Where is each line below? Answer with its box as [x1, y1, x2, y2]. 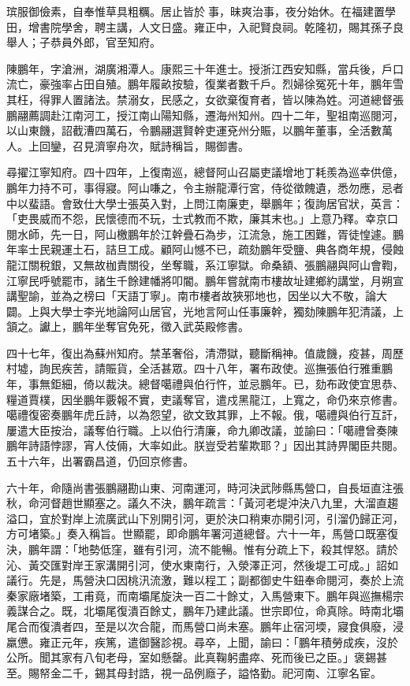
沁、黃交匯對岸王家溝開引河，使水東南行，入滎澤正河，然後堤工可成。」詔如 [6, 556, 398, 573]
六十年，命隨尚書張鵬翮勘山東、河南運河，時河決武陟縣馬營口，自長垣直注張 [6, 479, 404, 495]
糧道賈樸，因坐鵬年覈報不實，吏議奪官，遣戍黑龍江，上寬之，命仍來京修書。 [6, 391, 404, 407]
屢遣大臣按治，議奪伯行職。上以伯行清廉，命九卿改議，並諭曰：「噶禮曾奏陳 [6, 421, 398, 438]
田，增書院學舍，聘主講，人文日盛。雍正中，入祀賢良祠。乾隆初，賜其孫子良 [6, 18, 404, 35]
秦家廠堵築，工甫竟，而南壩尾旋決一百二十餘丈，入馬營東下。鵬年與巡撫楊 [6, 587, 393, 603]
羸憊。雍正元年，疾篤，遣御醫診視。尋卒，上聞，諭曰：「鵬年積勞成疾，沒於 [6, 633, 398, 650]
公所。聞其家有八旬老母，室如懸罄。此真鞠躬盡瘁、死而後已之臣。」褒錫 [6, 649, 376, 666]
